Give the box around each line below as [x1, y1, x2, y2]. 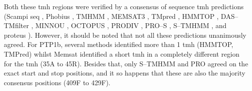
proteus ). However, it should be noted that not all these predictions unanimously [4, 30, 247, 40]
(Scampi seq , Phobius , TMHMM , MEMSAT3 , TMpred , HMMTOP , [4, 11, 219, 21]
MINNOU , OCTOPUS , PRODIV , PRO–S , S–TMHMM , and [35, 20, 227, 30]
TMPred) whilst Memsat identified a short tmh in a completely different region [4, 48, 239, 59]
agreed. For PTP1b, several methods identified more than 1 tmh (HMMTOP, [4, 39, 234, 49]
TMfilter [4, 20, 29, 30]
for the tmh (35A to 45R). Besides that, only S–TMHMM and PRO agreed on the [4, 58, 248, 68]
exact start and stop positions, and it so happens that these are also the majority [4, 68, 246, 78]
